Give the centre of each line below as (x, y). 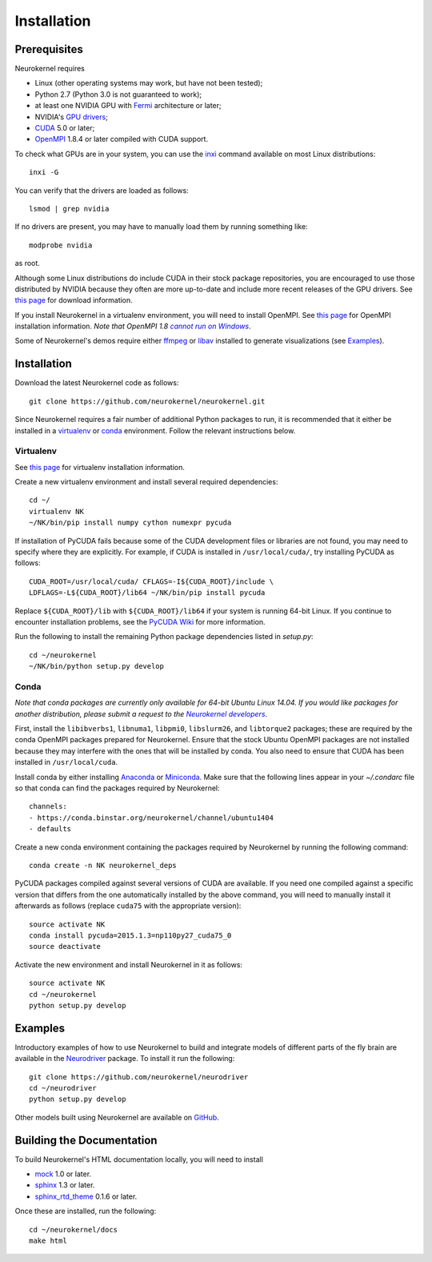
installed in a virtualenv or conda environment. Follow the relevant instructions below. (155, 430)
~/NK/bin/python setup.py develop (96, 666)
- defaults (50, 829)
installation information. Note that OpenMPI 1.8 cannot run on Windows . (133, 326)
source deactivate (65, 946)
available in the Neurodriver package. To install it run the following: (125, 1059)
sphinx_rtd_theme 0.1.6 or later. (86, 1196)
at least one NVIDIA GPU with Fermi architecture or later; (128, 106)
